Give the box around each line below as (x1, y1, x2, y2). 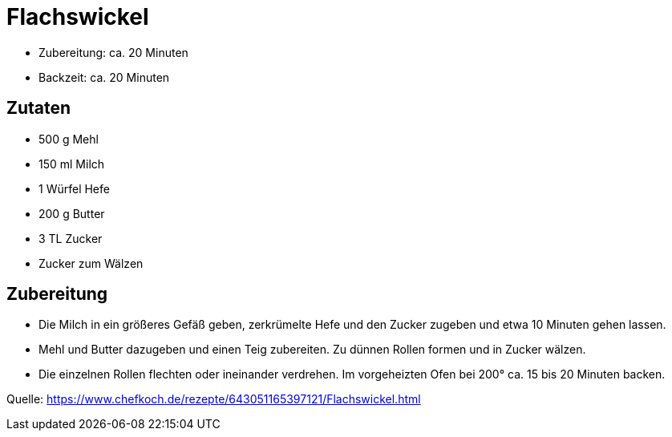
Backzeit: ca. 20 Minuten (38, 70, 170, 84)
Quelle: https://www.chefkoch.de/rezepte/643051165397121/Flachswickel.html (6, 392, 421, 407)
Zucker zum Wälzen (38, 256, 144, 270)
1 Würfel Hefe (38, 181, 110, 196)
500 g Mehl (38, 132, 99, 146)
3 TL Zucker (38, 231, 103, 245)
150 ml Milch (38, 156, 105, 171)
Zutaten (6, 98, 71, 119)
